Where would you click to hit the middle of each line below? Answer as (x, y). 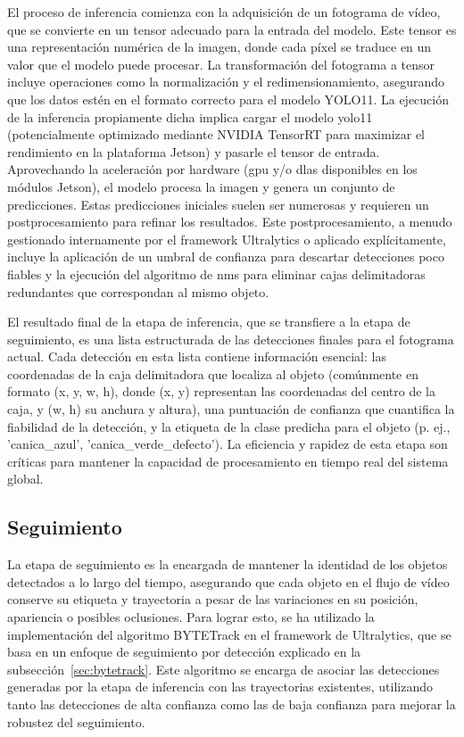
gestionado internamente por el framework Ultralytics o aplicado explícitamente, (227, 239)
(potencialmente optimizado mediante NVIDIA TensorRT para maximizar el (216, 134)
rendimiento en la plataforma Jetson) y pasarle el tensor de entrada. (194, 151)
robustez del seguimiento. (76, 721)
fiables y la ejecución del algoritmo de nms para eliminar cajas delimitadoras (216, 273)
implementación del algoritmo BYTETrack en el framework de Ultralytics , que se (229, 634)
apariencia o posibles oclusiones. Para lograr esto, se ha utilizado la (191, 617)
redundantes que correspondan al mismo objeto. (138, 291)
